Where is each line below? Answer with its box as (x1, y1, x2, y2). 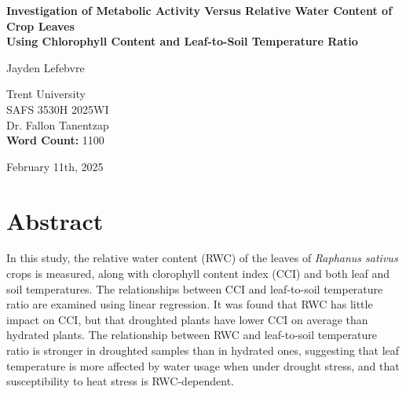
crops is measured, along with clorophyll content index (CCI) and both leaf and (6, 265, 390, 282)
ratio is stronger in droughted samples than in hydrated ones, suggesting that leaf (6, 342, 400, 359)
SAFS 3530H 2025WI (6, 100, 109, 117)
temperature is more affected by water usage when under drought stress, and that (6, 357, 400, 374)
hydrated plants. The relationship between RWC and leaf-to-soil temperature (6, 327, 377, 343)
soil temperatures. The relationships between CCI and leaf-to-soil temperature (6, 280, 383, 297)
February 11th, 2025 (6, 158, 104, 174)
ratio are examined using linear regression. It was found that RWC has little (6, 296, 373, 312)
